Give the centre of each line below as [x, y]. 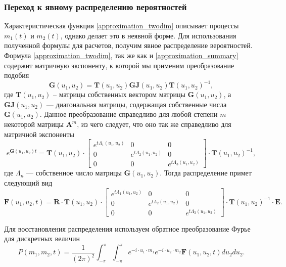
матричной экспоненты [39, 134]
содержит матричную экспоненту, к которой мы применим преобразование [119, 65]
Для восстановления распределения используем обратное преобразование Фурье [127, 228]
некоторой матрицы [34, 124]
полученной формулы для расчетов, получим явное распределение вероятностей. [128, 45]
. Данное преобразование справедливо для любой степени [129, 114]
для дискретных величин [42, 238]
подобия [17, 75]
